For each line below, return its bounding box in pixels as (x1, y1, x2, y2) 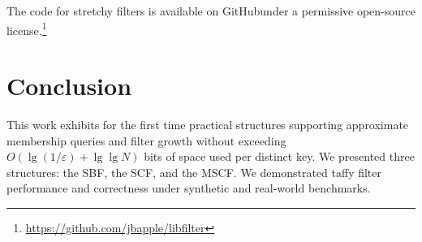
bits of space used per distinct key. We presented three (144, 148, 415, 165)
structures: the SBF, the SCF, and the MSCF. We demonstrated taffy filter (6, 163, 382, 180)
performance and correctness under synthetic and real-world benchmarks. (6, 179, 371, 197)
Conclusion (6, 69, 132, 102)
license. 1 (6, 19, 47, 38)
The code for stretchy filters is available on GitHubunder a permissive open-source (6, 2, 416, 19)
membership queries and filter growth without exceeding (6, 132, 286, 149)
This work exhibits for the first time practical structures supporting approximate (6, 115, 409, 132)
